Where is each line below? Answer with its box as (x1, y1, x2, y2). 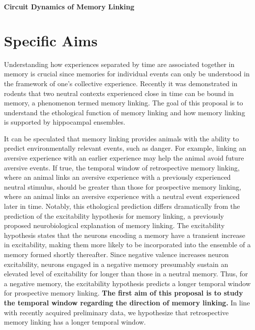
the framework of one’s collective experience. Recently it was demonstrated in (4, 78, 238, 88)
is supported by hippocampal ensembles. (4, 117, 125, 127)
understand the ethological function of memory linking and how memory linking (4, 107, 245, 117)
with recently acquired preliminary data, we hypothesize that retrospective (4, 307, 229, 317)
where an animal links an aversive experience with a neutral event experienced (4, 191, 240, 201)
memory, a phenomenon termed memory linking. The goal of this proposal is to (4, 98, 243, 108)
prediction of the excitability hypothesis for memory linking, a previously (4, 210, 224, 221)
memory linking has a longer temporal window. (4, 317, 146, 327)
